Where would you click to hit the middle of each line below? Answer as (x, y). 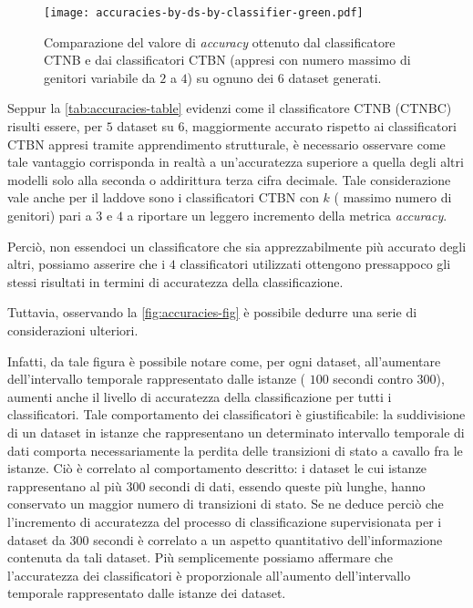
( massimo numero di (393, 197)
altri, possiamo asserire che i (87, 264)
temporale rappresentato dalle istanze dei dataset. (147, 593)
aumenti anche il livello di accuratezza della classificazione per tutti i (200, 396)
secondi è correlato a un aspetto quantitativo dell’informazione (268, 539)
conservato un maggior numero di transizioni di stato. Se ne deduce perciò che (226, 504)
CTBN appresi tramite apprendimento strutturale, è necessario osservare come (226, 144)
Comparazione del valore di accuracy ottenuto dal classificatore (220, 41)
